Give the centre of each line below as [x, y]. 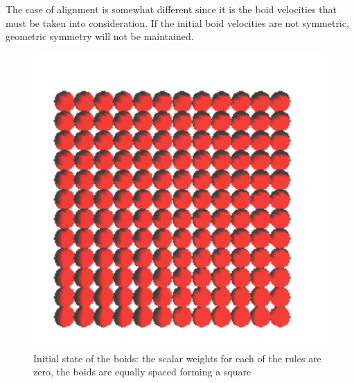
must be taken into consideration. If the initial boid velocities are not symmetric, [177, 22]
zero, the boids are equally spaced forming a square [142, 372]
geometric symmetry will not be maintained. [100, 36]
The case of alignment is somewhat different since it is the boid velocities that [171, 9]
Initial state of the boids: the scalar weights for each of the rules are [177, 358]
